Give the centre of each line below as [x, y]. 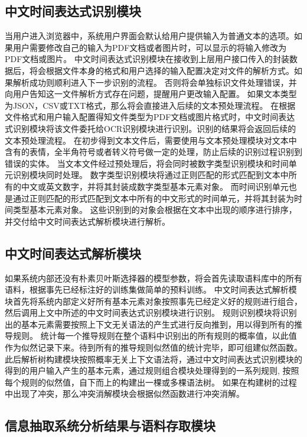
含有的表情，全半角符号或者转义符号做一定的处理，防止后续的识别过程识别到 [153, 152]
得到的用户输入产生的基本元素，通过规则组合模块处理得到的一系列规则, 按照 [152, 370]
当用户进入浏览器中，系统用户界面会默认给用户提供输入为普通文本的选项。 [149, 36]
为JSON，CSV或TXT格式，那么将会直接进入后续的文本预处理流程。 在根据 [150, 105]
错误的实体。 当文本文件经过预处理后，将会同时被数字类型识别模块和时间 [147, 163]
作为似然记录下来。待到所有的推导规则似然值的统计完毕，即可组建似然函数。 [153, 347]
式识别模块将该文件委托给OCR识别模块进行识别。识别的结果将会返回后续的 [151, 128]
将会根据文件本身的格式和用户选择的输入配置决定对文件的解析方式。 [161, 70]
